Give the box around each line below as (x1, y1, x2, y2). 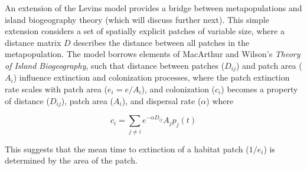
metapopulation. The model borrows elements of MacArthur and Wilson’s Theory (5, 48, 301, 60)
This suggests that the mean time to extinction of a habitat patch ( (5, 142, 249, 155)
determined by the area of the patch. (5, 154, 138, 166)
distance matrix (5, 36, 61, 48)
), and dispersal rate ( (122, 94, 201, 106)
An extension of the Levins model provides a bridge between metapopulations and (5, 2, 302, 14)
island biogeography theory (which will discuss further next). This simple (5, 13, 269, 25)
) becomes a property (221, 83, 298, 95)
